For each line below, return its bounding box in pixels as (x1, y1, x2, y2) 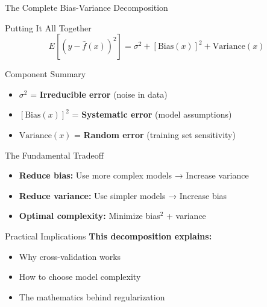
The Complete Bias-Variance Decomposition (5, 1, 168, 13)
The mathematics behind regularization (19, 290, 165, 303)
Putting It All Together (5, 21, 92, 34)
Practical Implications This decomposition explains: (5, 229, 212, 242)
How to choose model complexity (19, 270, 141, 283)
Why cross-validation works (19, 250, 121, 262)
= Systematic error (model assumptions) (72, 108, 232, 121)
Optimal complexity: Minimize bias (19, 209, 160, 222)
